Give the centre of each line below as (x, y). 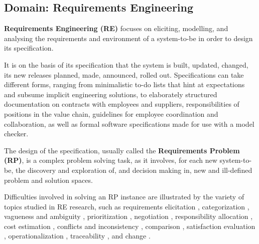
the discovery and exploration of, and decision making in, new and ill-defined (134, 170)
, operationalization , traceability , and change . (77, 236)
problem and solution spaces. (48, 180)
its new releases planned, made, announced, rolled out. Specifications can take (124, 74)
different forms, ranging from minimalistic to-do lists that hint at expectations (124, 84)
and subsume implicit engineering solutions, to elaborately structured (111, 94)
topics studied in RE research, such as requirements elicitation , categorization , (127, 206)
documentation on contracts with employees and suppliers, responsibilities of (122, 104)
